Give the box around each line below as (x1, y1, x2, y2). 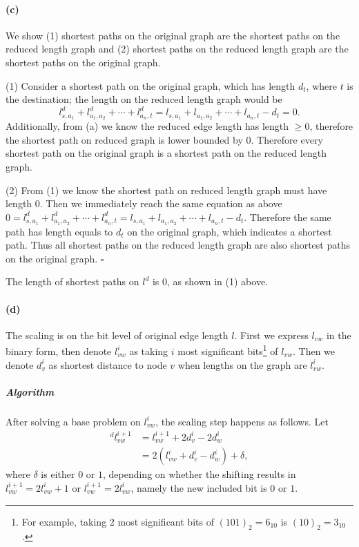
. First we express (234, 327, 309, 342)
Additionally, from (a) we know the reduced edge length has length (6, 119, 289, 133)
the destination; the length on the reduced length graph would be (6, 92, 282, 106)
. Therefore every (251, 132, 323, 146)
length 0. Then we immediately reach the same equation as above (6, 196, 282, 211)
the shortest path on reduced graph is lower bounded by (6, 132, 243, 146)
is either (41, 467, 75, 481)
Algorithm (6, 384, 55, 399)
